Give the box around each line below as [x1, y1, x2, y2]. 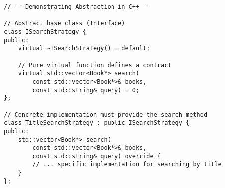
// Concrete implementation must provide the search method [4, 111, 208, 118]
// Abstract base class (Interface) [4, 20, 125, 27]
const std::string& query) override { [32, 152, 161, 160]
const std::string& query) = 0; [32, 86, 140, 94]
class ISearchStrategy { [4, 28, 86, 35]
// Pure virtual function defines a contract [18, 61, 172, 69]
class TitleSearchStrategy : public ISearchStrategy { [4, 119, 190, 127]
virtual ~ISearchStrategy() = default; [18, 45, 150, 52]
